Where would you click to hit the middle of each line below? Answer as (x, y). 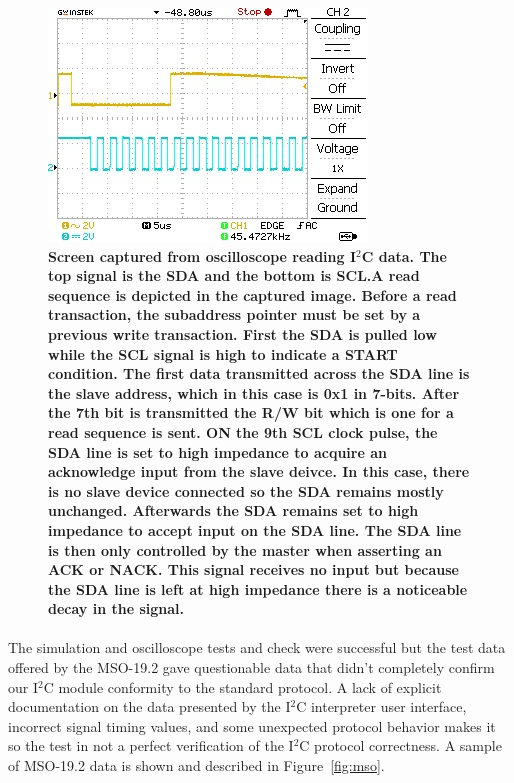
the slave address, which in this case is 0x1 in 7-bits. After (254, 392)
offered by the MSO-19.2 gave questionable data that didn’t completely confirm (251, 667)
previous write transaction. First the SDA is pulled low (242, 333)
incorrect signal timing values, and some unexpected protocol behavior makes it (252, 725)
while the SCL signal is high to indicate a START (223, 353)
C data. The (404, 255)
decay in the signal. (116, 608)
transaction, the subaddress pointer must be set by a (234, 314)
